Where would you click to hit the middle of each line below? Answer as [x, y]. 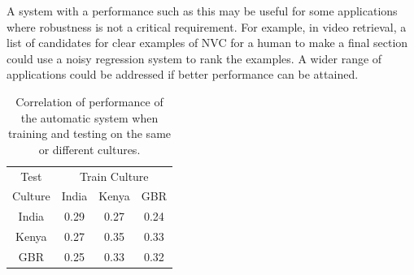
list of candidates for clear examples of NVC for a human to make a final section [207, 43]
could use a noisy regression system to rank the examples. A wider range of [194, 58]
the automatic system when [89, 117]
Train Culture [114, 176]
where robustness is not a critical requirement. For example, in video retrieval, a [207, 26]
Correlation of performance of [89, 101]
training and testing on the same [89, 133]
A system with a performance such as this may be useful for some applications [202, 11]
